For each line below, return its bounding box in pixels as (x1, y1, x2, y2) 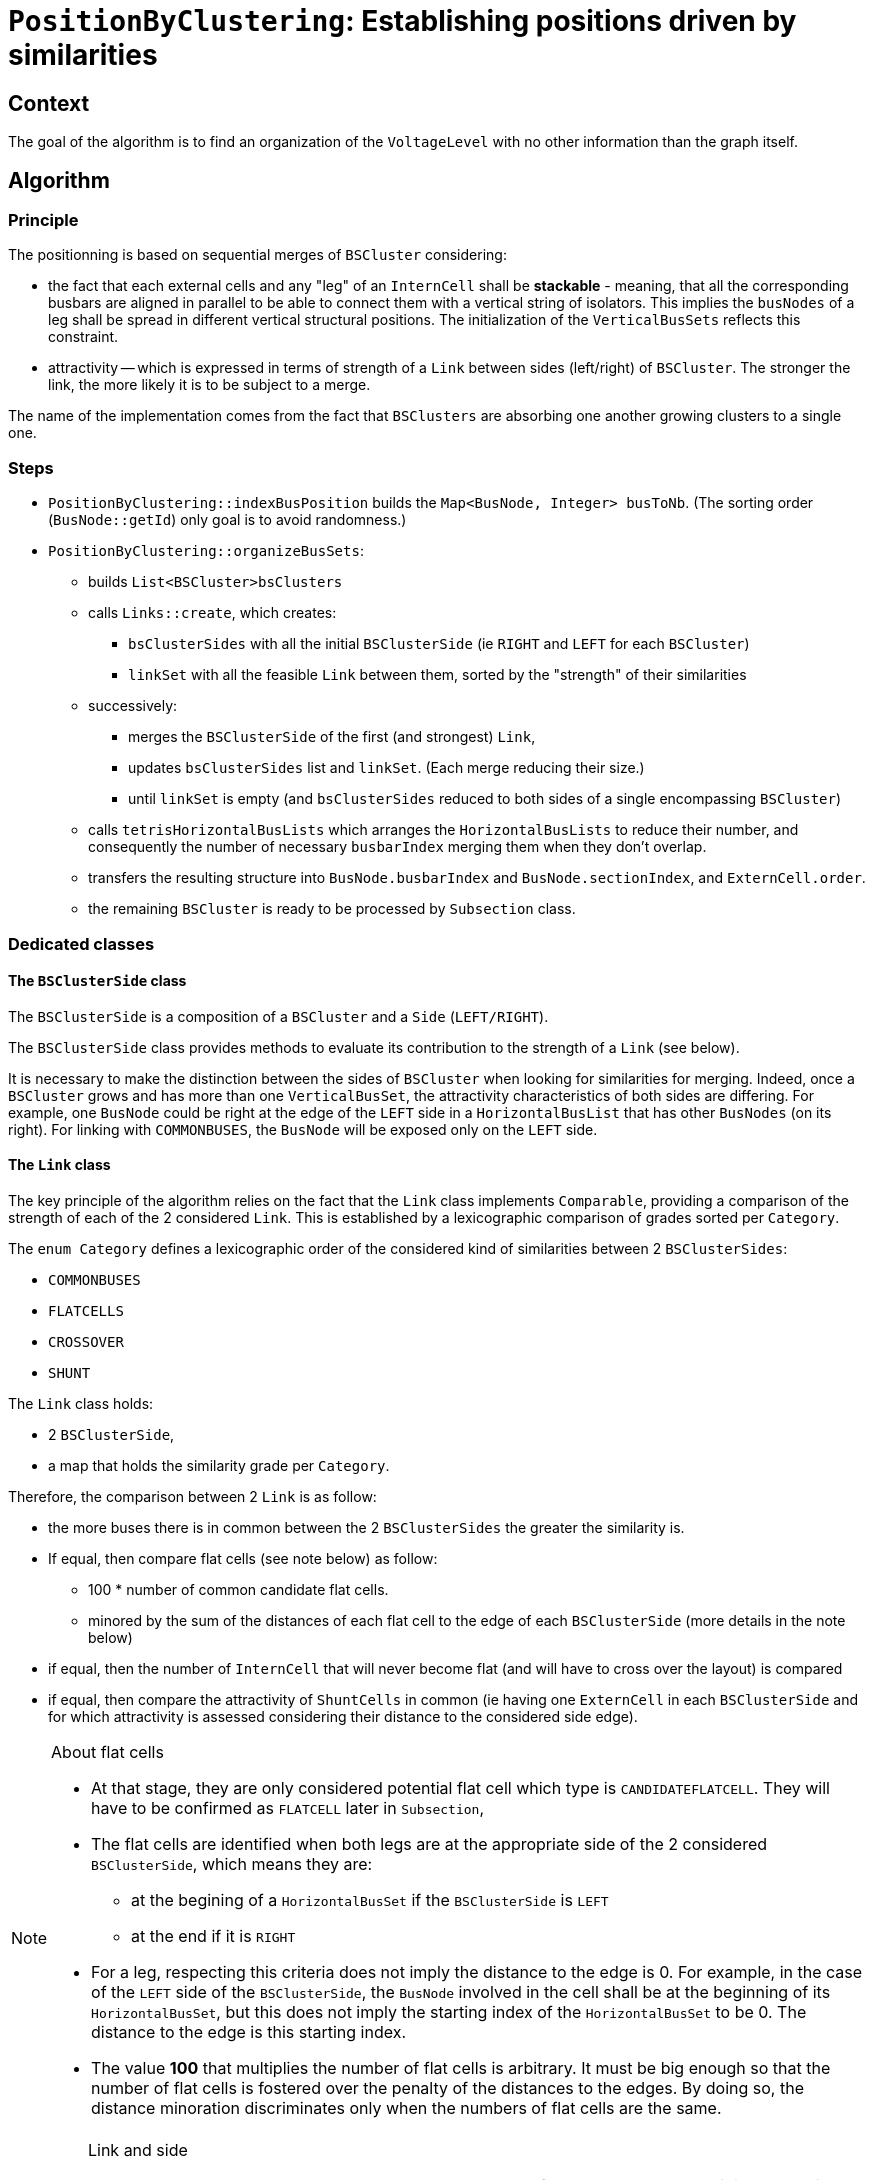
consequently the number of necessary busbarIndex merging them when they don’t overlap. (88, 838, 707, 856)
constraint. (48, 328, 119, 346)
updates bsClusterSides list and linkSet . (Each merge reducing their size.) (128, 759, 645, 777)
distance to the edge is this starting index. (91, 2021, 407, 2042)
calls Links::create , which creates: (88, 604, 337, 622)
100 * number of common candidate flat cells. (88, 1580, 389, 1598)
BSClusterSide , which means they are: (91, 1853, 373, 1874)
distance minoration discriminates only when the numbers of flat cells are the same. (91, 2097, 722, 2118)
